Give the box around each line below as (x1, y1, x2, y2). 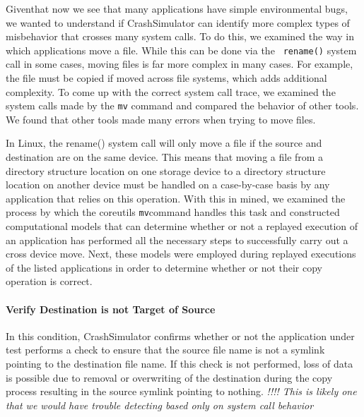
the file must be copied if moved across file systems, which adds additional (6, 71, 327, 85)
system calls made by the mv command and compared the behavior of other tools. (6, 98, 359, 113)
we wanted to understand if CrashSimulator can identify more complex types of (6, 15, 350, 30)
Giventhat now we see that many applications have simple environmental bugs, (6, 1, 348, 16)
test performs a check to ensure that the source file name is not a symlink (6, 342, 325, 357)
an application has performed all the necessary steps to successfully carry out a (6, 232, 348, 247)
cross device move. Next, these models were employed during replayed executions (6, 246, 356, 261)
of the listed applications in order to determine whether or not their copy (6, 260, 323, 274)
